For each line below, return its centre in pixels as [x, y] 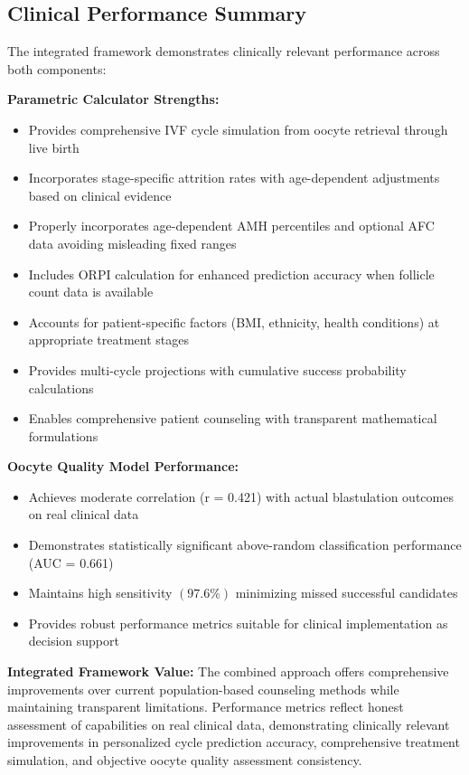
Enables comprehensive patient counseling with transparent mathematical [233, 418]
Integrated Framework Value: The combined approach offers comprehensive [228, 671]
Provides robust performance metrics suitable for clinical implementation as [238, 623]
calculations [61, 387]
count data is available [91, 292]
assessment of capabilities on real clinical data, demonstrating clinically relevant [229, 724]
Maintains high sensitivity [100, 593]
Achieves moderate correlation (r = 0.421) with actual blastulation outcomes [241, 496]
